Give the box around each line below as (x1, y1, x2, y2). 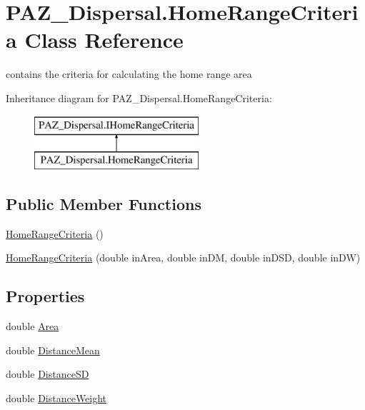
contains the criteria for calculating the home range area (6, 66, 252, 81)
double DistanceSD (6, 366, 89, 381)
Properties (6, 285, 85, 307)
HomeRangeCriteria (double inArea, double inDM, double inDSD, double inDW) (6, 250, 361, 265)
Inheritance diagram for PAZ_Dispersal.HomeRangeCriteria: (6, 90, 272, 105)
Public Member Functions (6, 193, 201, 215)
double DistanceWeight (6, 391, 107, 406)
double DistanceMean (6, 342, 100, 357)
